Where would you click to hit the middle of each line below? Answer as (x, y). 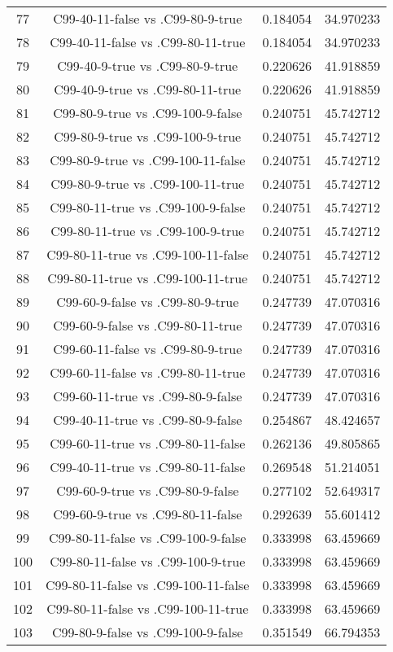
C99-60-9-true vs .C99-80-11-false (148, 514)
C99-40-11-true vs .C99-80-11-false (148, 467)
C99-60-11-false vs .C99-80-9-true (148, 349)
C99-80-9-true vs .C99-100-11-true (148, 184)
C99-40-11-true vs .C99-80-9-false (148, 420)
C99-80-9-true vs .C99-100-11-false (148, 160)
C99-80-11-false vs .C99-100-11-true (148, 608)
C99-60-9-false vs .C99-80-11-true (148, 325)
